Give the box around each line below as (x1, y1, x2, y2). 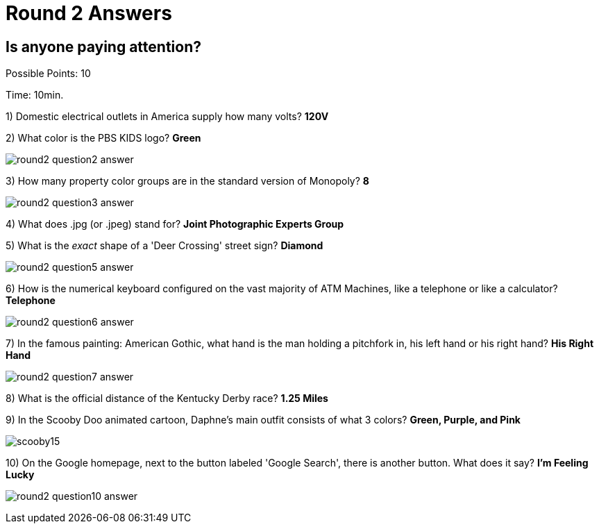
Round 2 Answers (6, 1, 172, 25)
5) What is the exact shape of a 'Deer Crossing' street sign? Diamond (6, 240, 323, 252)
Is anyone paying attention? (6, 37, 201, 56)
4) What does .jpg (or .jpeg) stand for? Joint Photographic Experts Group (6, 218, 344, 230)
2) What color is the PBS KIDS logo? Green (6, 132, 201, 144)
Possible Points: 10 (6, 67, 91, 80)
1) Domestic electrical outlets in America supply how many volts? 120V (6, 110, 329, 123)
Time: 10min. (6, 89, 64, 101)
